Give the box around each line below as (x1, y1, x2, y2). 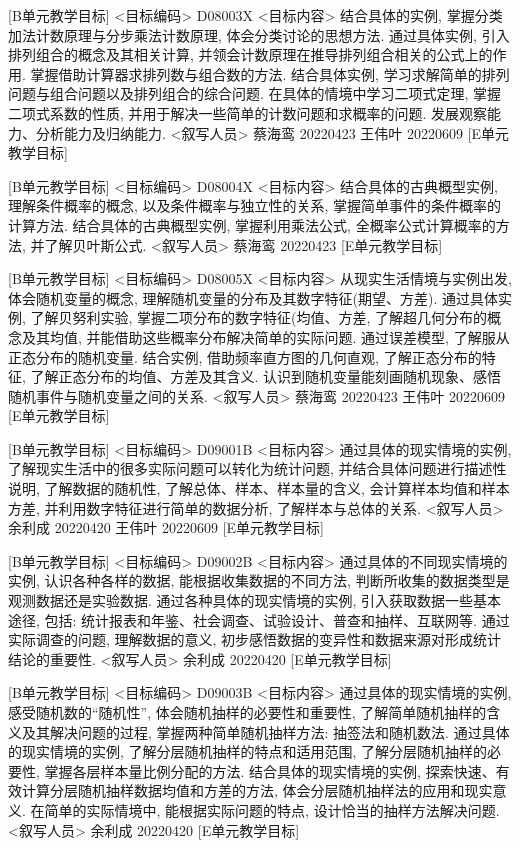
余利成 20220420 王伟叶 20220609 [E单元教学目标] (8, 517, 324, 538)
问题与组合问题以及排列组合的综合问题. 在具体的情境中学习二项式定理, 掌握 (8, 83, 502, 104)
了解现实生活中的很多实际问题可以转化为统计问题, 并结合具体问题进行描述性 (8, 458, 507, 479)
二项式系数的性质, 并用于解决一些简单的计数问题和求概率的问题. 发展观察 (8, 102, 488, 123)
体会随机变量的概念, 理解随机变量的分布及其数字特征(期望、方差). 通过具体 (8, 287, 498, 308)
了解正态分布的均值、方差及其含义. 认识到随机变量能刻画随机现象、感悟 (30, 366, 502, 387)
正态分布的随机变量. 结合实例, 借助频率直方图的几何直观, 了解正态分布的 (8, 346, 482, 367)
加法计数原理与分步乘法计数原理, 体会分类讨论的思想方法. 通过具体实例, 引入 (8, 24, 510, 45)
